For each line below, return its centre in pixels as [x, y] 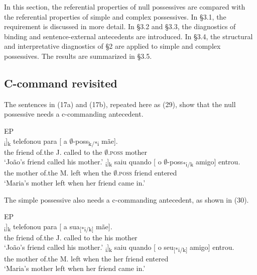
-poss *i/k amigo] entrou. [204, 162]
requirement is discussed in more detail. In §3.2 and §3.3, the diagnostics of [120, 26]
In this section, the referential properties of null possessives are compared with [125, 7]
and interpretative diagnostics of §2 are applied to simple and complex [112, 46]
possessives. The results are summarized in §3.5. [78, 56]
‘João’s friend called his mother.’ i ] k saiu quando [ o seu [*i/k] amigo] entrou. [119, 248]
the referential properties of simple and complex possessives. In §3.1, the [115, 16]
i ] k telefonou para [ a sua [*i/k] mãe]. [58, 227]
